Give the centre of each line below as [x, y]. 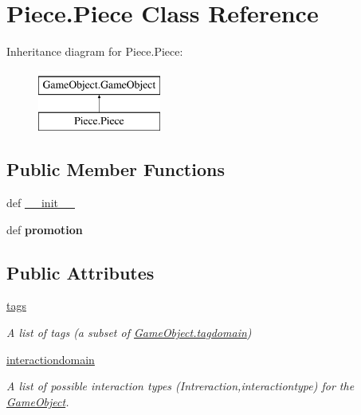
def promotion [45, 229]
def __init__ [41, 203]
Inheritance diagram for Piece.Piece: [95, 51]
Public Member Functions [116, 169]
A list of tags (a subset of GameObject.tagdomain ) [129, 333]
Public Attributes [80, 272]
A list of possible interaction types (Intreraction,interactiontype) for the [180, 386]
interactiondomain [51, 359]
